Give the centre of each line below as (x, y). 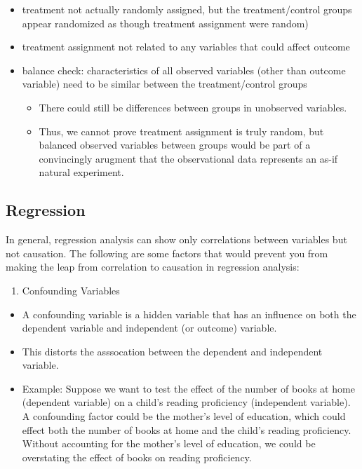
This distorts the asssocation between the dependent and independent (172, 351)
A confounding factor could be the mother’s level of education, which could (184, 416)
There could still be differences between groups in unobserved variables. (193, 107)
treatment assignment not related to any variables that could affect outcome (186, 47)
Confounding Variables (71, 290)
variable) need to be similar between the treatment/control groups (165, 84)
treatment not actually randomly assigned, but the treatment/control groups (187, 9)
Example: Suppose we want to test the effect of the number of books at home (188, 388)
